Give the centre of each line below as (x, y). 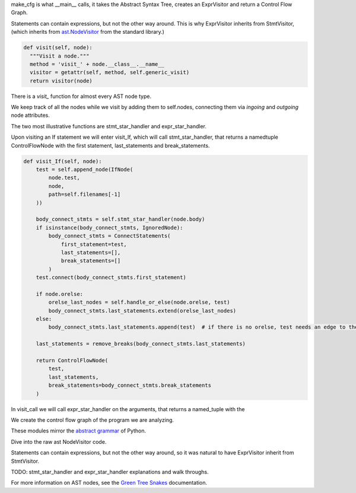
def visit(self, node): (58, 48)
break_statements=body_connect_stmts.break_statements (130, 385)
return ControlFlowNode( (72, 361)
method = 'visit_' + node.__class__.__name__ (97, 64)
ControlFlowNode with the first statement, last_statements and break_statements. (110, 145)
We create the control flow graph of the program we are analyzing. (93, 420)
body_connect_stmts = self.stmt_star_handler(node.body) (120, 219)
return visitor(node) (61, 81)
